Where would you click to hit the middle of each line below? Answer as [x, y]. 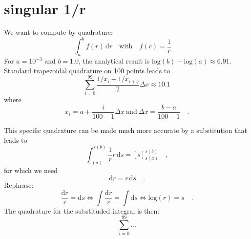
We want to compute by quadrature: [58, 32]
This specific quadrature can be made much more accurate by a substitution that [125, 130]
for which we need [31, 170]
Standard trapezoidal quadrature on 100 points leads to [87, 70]
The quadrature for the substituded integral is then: [82, 210]
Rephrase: [19, 185]
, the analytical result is [114, 61]
